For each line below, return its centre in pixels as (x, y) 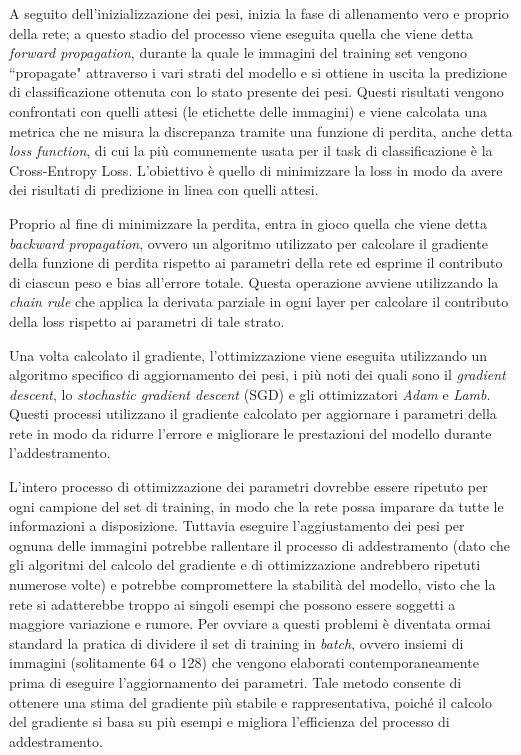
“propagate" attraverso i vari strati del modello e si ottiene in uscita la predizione (258, 71)
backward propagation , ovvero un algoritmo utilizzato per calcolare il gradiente (248, 242)
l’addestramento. (60, 452)
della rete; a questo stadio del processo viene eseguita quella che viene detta (241, 32)
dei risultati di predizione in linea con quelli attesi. (164, 189)
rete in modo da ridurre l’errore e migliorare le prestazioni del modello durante (250, 432)
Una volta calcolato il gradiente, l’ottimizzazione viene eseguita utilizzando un (248, 354)
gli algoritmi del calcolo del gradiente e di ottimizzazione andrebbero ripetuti (245, 564)
